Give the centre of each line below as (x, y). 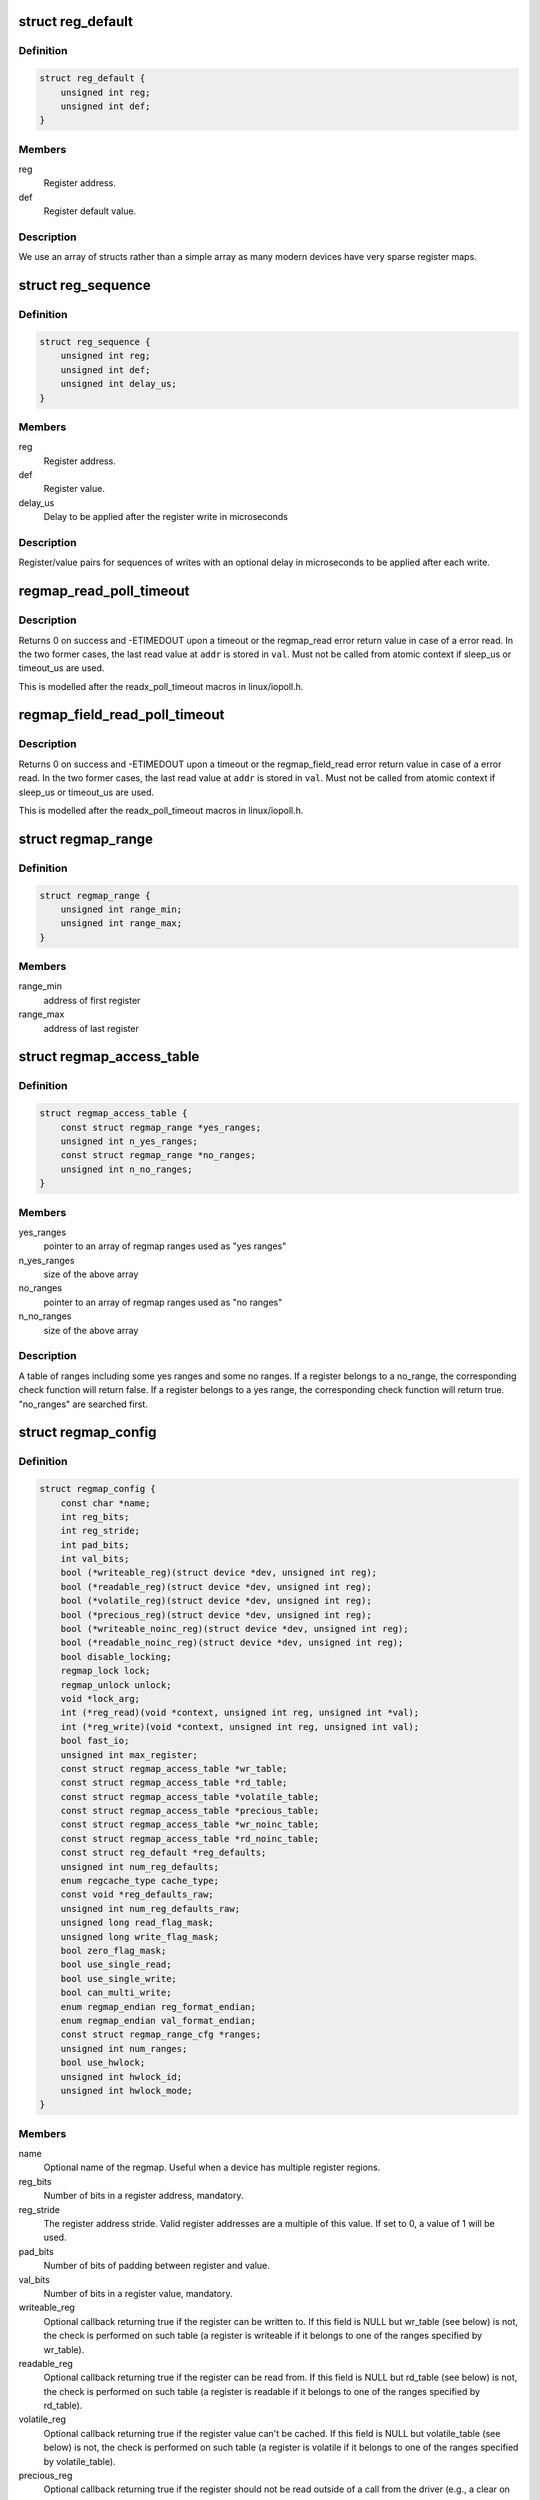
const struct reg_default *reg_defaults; (163, 1853)
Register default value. (90, 211)
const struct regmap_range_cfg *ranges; (161, 2034)
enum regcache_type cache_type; (140, 1881)
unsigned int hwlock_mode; (127, 2090)
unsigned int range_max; (121, 923)
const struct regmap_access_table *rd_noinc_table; (190, 1838)
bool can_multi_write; (116, 1993)
